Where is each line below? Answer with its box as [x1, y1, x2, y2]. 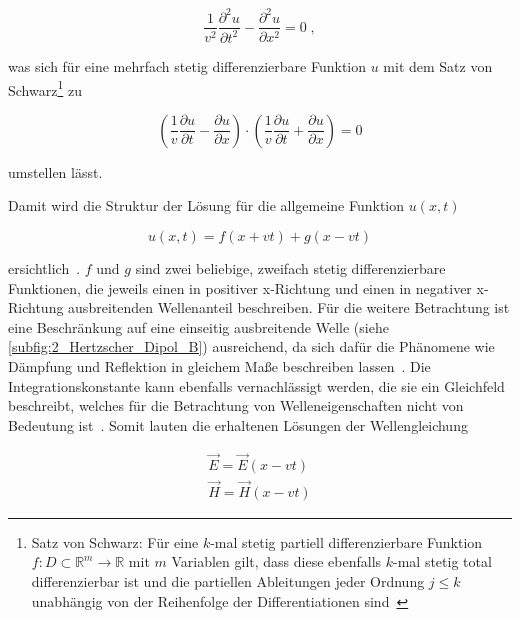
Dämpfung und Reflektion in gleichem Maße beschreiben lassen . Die [8, 355, 431, 376]
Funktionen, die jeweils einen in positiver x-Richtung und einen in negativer [8, 277, 472, 298]
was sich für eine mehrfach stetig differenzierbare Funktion [8, 55, 367, 76]
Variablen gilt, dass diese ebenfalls [171, 551, 382, 572]
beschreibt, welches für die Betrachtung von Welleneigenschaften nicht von [8, 395, 464, 416]
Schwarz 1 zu [8, 76, 82, 100]
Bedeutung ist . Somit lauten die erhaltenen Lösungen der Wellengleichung [8, 414, 468, 435]
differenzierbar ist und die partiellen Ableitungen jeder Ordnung [31, 570, 425, 591]
